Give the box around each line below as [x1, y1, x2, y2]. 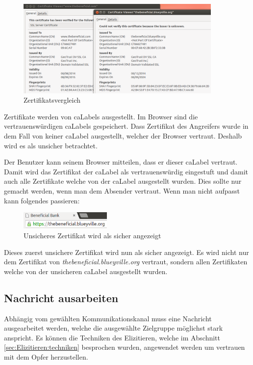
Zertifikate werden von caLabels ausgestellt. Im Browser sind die [4, 111, 198, 121]
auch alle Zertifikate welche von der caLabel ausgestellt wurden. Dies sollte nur [4, 176, 242, 186]
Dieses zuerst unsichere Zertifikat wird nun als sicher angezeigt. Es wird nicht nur [4, 247, 249, 257]
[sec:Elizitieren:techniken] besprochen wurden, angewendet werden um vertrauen [4, 342, 245, 352]
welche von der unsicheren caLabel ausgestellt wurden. [4, 266, 168, 276]
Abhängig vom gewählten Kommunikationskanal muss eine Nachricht [4, 313, 212, 323]
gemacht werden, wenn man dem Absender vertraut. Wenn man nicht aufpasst [4, 185, 240, 196]
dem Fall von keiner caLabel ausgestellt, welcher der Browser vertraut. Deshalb [4, 130, 242, 140]
